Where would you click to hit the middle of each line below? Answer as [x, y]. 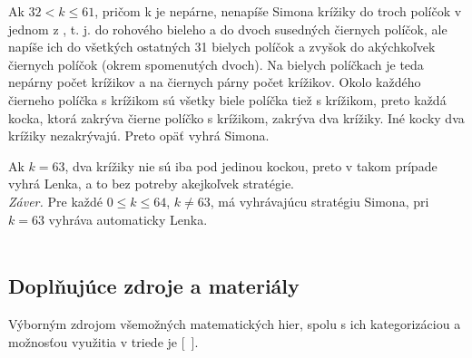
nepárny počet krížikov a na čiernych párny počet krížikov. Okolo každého [215, 82]
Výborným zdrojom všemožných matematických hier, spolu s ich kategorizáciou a [235, 323]
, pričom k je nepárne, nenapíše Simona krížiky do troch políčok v [278, 11]
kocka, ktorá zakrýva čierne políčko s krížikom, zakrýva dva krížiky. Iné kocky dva [236, 117]
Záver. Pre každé [55, 201]
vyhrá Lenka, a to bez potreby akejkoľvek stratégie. [151, 184]
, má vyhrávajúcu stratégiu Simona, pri [320, 201]
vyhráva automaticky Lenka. [128, 219]
